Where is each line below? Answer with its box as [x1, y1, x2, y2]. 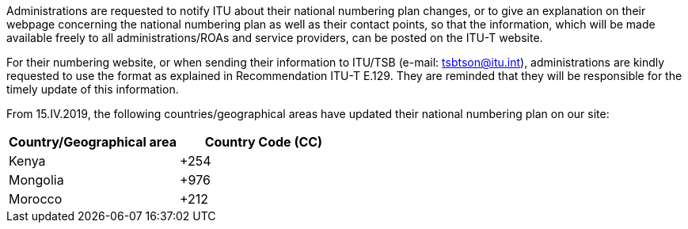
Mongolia [9, 172, 64, 188]
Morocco [9, 191, 63, 207]
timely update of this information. [6, 82, 179, 96]
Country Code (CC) [204, 134, 323, 150]
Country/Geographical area [9, 134, 177, 150]
